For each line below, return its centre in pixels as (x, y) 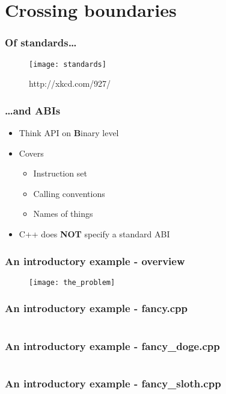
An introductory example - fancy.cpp (96, 308)
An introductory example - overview (95, 261)
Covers (31, 153)
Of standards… (41, 42)
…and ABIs (33, 110)
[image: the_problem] (72, 282)
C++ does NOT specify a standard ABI (94, 234)
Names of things (63, 214)
